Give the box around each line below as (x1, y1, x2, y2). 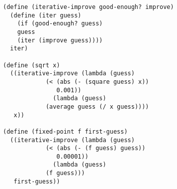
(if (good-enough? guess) (17, 20, 103, 27)
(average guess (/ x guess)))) (45, 103, 149, 110)
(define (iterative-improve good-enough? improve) (3, 3, 174, 10)
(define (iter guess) (10, 11, 82, 19)
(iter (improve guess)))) (17, 36, 103, 44)
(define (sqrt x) (3, 61, 60, 69)
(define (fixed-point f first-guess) (3, 128, 128, 135)
